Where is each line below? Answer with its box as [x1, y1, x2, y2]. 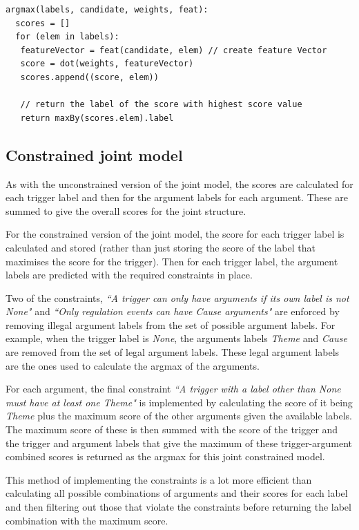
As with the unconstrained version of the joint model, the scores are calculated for [6, 176, 353, 191]
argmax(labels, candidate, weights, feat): [6, 5, 208, 15]
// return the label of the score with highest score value [20, 100, 302, 110]
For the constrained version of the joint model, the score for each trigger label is [6, 227, 345, 241]
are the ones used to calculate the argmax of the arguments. [6, 358, 260, 372]
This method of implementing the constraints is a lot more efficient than [6, 472, 312, 486]
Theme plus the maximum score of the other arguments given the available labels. [6, 408, 352, 423]
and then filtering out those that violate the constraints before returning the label [6, 500, 351, 514]
